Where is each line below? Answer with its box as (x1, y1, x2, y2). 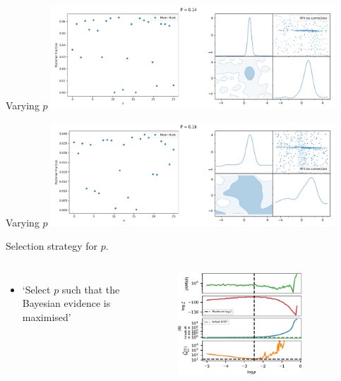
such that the (61, 282, 120, 296)
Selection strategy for (6, 238, 98, 253)
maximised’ (22, 309, 71, 324)
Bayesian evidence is (22, 296, 111, 310)
